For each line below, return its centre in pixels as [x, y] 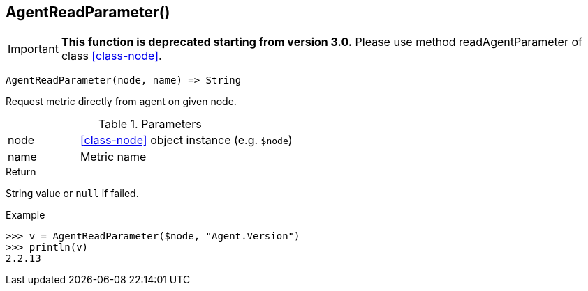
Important [33, 49]
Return [21, 172]
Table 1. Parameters [150, 124]
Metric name [113, 157]
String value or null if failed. [72, 194]
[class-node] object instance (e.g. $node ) [186, 140]
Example [25, 215]
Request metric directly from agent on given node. [121, 102]
